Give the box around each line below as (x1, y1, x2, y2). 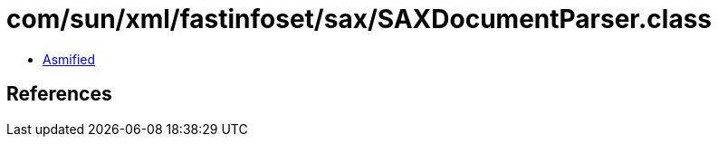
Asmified (43, 51, 96, 67)
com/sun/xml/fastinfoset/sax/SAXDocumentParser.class (6, 4, 713, 34)
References (6, 82, 112, 106)
